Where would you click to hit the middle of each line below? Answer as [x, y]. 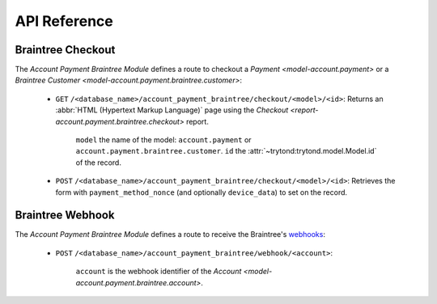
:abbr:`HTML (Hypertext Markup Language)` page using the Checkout [172, 110]
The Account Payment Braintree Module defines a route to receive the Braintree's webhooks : [170, 234]
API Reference [64, 21]
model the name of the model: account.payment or [163, 140]
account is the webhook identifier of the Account [159, 272]
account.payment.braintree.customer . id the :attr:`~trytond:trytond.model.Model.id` [226, 151]
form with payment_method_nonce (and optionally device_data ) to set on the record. [202, 192]
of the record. [98, 163]
